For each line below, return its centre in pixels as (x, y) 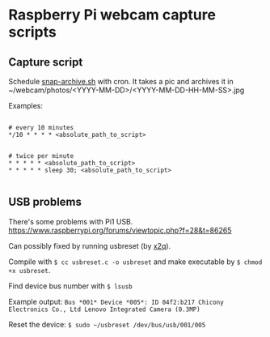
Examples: (25, 106)
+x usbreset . (30, 270)
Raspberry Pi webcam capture (112, 15)
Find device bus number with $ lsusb (70, 286)
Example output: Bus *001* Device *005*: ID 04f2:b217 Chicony (116, 301)
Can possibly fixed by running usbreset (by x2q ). (90, 245)
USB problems (45, 202)
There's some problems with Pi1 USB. (71, 221)
